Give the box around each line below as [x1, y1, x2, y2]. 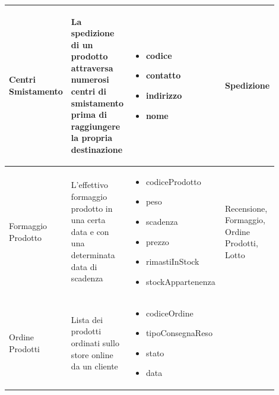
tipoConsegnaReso [145, 327, 213, 339]
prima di [71, 108, 107, 121]
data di [71, 260, 97, 272]
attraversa [71, 61, 113, 74]
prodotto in [71, 202, 113, 214]
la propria [71, 131, 113, 144]
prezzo [145, 235, 169, 247]
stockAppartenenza [145, 275, 215, 287]
